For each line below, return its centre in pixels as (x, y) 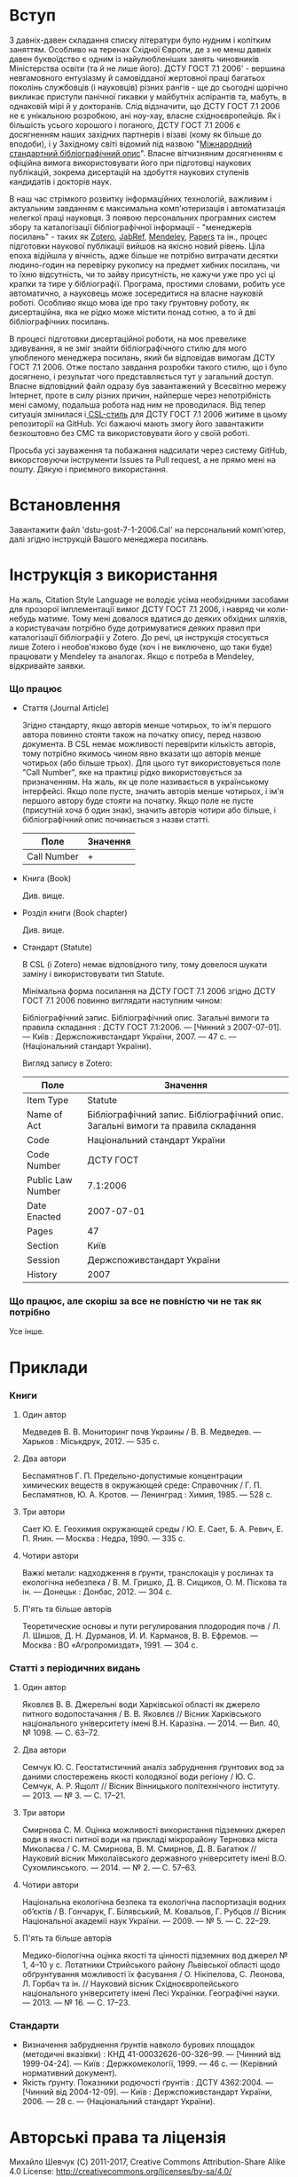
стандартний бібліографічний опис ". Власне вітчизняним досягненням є (146, 153)
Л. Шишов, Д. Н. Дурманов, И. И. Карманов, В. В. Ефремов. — (140, 1635)
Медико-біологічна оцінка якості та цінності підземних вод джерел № (155, 1956)
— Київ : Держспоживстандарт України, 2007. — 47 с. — (129, 1037)
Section (43, 1246)
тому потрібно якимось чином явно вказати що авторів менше (141, 754)
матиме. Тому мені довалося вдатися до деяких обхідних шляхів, (163, 618)
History (42, 1275)
